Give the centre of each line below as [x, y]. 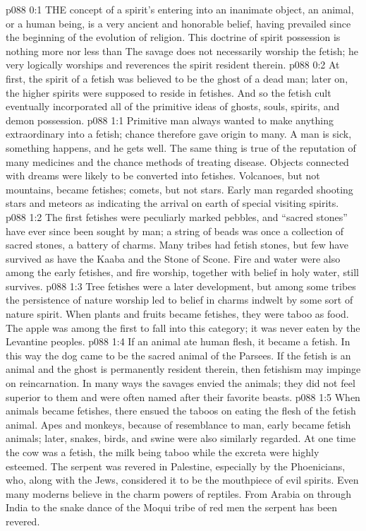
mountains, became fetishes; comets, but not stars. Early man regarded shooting [179, 189]
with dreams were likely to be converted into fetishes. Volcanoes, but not [163, 175]
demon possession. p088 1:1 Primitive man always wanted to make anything [170, 120]
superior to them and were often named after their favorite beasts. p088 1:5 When [183, 396]
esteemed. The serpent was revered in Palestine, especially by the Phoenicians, [176, 466]
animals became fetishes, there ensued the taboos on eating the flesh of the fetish [181, 411]
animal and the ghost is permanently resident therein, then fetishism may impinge [183, 369]
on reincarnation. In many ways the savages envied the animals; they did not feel [181, 383]
